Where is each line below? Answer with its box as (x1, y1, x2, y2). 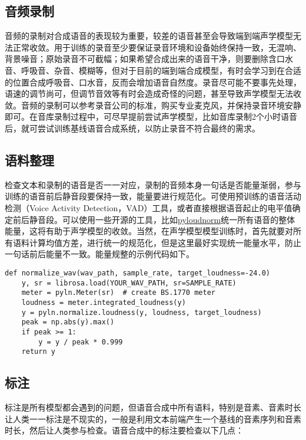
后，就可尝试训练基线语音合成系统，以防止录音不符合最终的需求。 (5, 122, 260, 134)
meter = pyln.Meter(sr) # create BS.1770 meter (21, 288, 215, 297)
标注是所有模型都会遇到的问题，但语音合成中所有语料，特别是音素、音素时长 (5, 401, 301, 413)
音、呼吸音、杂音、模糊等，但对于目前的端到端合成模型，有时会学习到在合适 (5, 64, 301, 76)
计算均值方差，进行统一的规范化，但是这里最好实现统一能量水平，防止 (29, 236, 301, 248)
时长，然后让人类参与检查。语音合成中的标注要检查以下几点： (5, 424, 244, 436)
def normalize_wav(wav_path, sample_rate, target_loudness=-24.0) (5, 268, 271, 277)
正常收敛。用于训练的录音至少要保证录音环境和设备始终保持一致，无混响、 (12, 41, 301, 53)
